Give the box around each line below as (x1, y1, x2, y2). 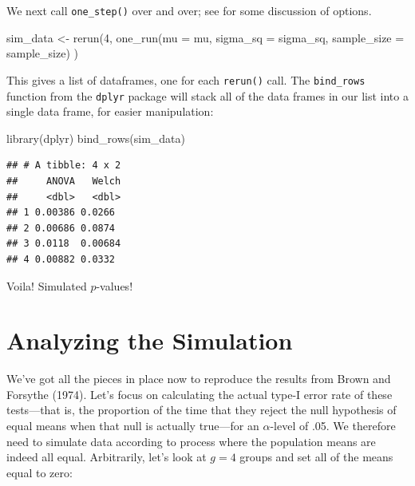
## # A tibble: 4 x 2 (6, 160, 121, 172)
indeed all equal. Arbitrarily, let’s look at (6, 448, 207, 465)
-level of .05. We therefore (270, 417, 396, 433)
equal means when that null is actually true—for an (6, 417, 259, 433)
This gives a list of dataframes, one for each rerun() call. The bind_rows (6, 71, 366, 88)
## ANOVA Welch (6, 175, 121, 187)
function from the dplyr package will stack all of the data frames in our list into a (6, 87, 409, 104)
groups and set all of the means (239, 448, 393, 465)
